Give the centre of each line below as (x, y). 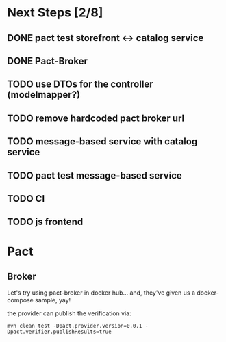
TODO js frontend (45, 222)
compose (21, 300)
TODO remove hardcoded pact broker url (96, 118)
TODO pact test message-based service (95, 175)
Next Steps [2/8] (55, 13)
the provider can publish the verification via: (69, 313)
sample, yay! (53, 300)
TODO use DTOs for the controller (80, 84)
